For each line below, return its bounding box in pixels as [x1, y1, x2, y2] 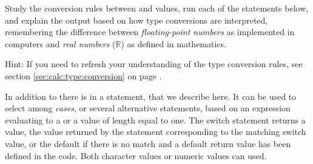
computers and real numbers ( [5, 37, 116, 50]
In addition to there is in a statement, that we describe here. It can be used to [5, 90, 297, 102]
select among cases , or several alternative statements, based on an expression [5, 102, 291, 114]
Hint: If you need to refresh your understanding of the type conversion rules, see [5, 57, 303, 70]
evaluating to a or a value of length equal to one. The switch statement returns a [5, 113, 306, 126]
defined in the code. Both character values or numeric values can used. [5, 149, 267, 162]
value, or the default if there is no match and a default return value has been [5, 137, 291, 149]
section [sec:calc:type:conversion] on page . [5, 69, 162, 82]
